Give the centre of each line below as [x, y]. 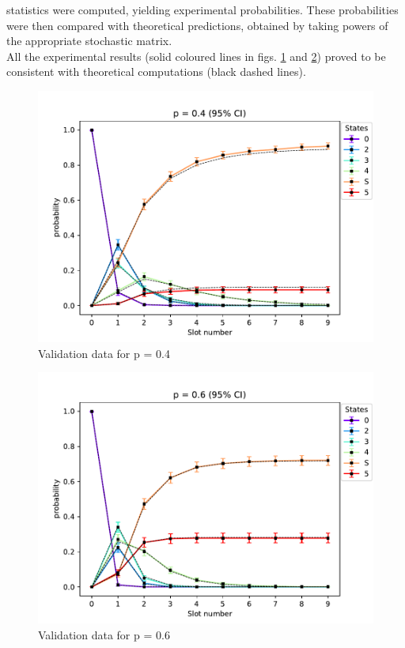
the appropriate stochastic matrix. [89, 41]
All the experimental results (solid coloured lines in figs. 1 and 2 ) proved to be [196, 56]
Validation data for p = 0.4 [104, 353]
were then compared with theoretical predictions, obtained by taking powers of [197, 25]
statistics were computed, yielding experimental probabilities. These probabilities [202, 9]
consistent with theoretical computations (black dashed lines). [156, 72]
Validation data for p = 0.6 [104, 634]
